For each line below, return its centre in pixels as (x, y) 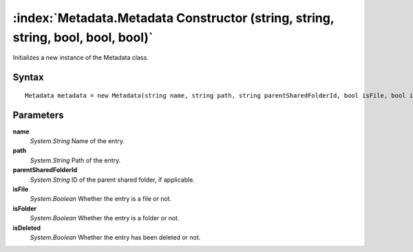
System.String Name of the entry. (77, 141)
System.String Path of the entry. (75, 160)
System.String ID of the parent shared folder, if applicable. (113, 180)
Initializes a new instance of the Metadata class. (81, 58)
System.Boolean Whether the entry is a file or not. (101, 199)
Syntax (28, 77)
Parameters (38, 115)
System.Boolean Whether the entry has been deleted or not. (115, 237)
